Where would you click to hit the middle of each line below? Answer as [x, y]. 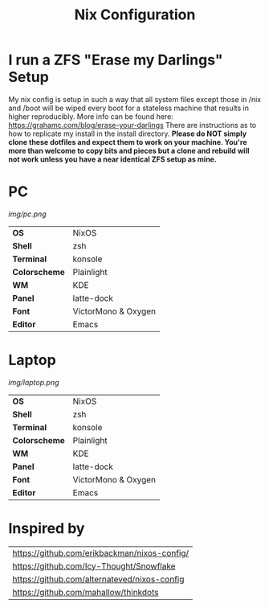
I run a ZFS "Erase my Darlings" [116, 60]
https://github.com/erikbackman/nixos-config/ [101, 553]
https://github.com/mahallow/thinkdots [86, 592]
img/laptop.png [34, 382]
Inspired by [47, 528]
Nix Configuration [135, 15]
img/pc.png [27, 214]
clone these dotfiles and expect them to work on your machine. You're [128, 142]
